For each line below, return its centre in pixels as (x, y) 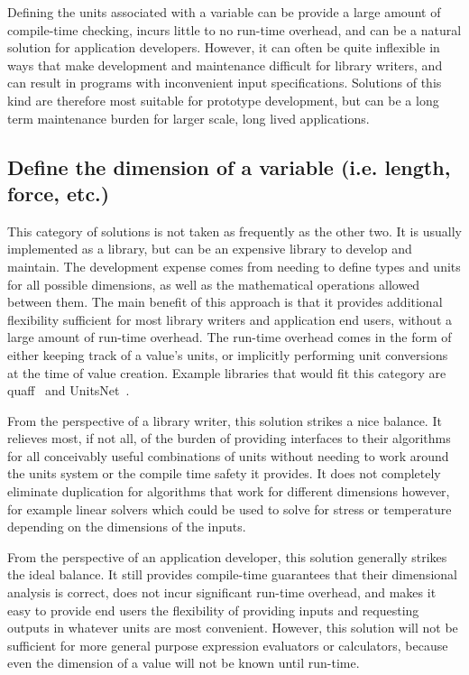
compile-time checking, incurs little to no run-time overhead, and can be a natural (234, 29)
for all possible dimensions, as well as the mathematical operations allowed (214, 284)
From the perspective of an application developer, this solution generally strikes (227, 556)
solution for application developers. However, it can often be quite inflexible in (224, 47)
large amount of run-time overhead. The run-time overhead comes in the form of (230, 337)
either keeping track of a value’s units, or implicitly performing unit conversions (228, 354)
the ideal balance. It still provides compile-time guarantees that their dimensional (232, 574)
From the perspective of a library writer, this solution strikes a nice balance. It (225, 420)
